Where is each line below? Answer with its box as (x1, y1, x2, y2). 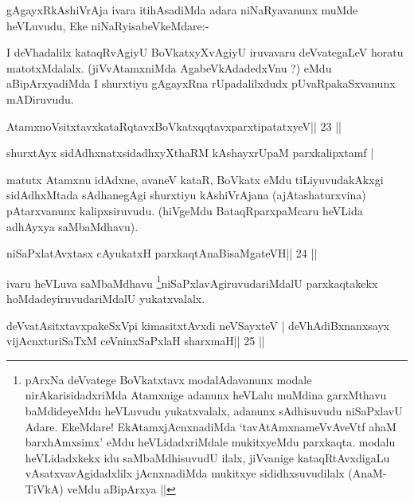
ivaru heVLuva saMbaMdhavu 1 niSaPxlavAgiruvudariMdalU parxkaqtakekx (6, 272, 378, 291)
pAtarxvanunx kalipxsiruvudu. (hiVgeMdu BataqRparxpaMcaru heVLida (6, 202, 363, 218)
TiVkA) (25, 480, 64, 497)
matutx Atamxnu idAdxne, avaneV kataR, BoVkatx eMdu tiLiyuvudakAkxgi (6, 171, 384, 187)
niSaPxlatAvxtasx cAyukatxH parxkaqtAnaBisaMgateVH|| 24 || (6, 245, 318, 261)
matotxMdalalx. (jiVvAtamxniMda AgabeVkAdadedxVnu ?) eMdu (6, 59, 332, 76)
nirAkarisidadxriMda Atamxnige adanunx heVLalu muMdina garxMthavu (25, 387, 387, 403)
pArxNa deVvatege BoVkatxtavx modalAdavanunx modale (25, 371, 312, 387)
